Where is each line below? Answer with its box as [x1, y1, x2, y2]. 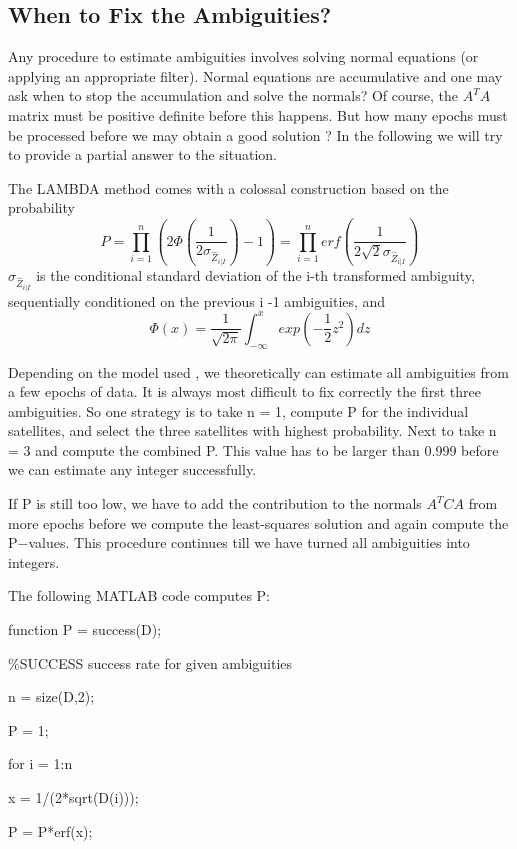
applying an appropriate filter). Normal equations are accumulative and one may [8, 65, 503, 86]
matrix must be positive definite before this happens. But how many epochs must [8, 104, 508, 125]
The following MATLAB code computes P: [8, 585, 270, 606]
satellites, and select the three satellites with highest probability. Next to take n [8, 420, 497, 441]
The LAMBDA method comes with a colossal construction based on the [8, 177, 449, 198]
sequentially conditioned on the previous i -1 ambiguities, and [8, 290, 386, 311]
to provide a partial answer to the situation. [8, 144, 278, 165]
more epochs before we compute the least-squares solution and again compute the [8, 512, 509, 533]
